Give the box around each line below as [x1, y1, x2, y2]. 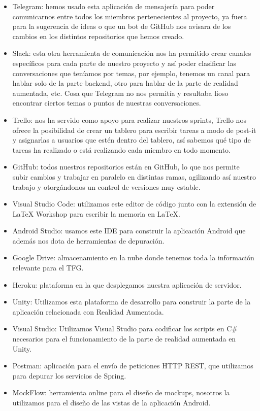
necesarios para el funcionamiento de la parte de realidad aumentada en [12, 333, 236, 344]
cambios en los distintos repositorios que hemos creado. [12, 30, 184, 41]
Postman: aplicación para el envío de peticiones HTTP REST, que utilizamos [12, 360, 253, 371]
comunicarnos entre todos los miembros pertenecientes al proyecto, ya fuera [12, 11, 247, 21]
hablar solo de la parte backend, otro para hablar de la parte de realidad [12, 78, 238, 88]
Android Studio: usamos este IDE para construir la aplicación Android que [12, 225, 246, 236]
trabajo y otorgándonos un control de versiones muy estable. [12, 181, 201, 192]
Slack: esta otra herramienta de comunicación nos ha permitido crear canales [12, 48, 251, 58]
